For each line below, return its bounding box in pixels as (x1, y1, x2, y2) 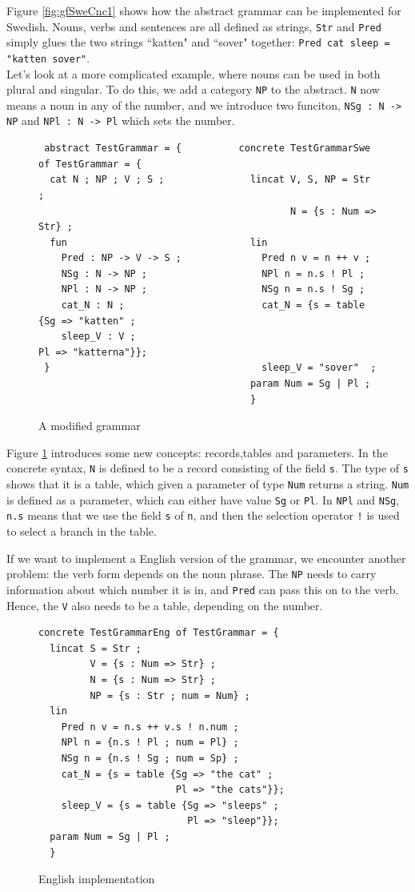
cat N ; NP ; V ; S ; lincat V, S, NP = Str (50, 174, 371, 186)
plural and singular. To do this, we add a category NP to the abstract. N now (6, 81, 380, 98)
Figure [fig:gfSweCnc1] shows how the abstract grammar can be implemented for (6, 2, 401, 18)
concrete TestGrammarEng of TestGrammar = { (38, 627, 279, 639)
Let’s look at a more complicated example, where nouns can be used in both (6, 65, 381, 82)
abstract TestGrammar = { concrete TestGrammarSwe (44, 143, 371, 155)
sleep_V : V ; (61, 331, 136, 343)
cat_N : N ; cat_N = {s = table (61, 299, 365, 311)
